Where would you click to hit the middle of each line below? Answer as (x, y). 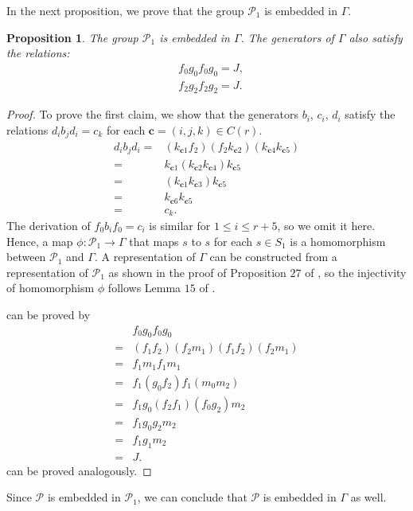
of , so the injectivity (356, 272)
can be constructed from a (273, 257)
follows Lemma (144, 288)
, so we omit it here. (326, 225)
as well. (368, 497)
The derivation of (49, 225)
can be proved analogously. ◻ (79, 470)
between (26, 257)
